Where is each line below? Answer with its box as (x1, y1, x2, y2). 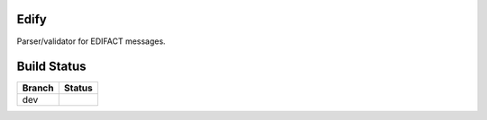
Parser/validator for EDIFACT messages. (16, 36, 166, 47)
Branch (22, 81, 54, 94)
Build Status (16, 59, 87, 74)
